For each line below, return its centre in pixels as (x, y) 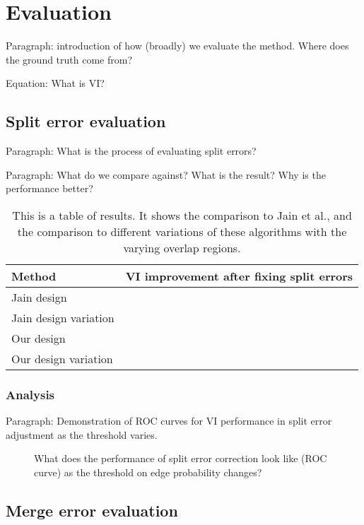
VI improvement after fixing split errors (239, 276)
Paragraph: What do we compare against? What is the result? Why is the (166, 174)
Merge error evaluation (92, 510)
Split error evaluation (86, 121)
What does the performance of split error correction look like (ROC (181, 458)
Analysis (30, 394)
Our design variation (62, 358)
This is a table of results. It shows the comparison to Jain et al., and (182, 215)
